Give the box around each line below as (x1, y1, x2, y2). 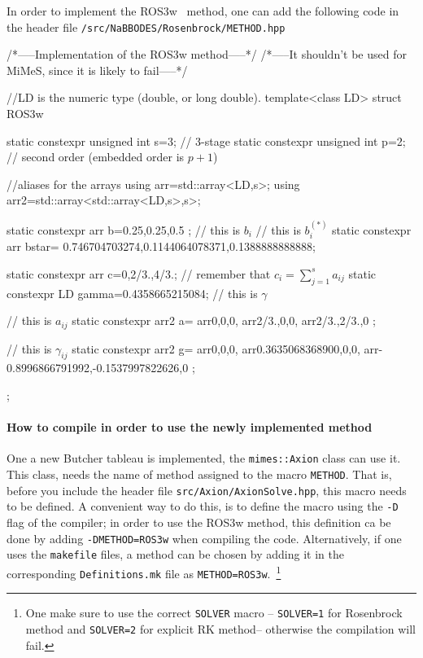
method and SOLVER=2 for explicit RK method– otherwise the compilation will (25, 620, 416, 637)
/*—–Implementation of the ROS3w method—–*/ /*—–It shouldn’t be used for (7, 46, 407, 63)
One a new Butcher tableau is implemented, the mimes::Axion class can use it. (7, 450, 401, 467)
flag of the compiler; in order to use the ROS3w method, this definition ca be (7, 514, 391, 531)
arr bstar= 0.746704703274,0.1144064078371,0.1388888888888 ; (7, 238, 316, 255)
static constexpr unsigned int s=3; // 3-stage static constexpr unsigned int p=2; (7, 132, 406, 149)
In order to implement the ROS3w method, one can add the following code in (7, 2, 399, 19)
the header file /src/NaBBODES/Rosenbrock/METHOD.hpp (7, 18, 286, 35)
